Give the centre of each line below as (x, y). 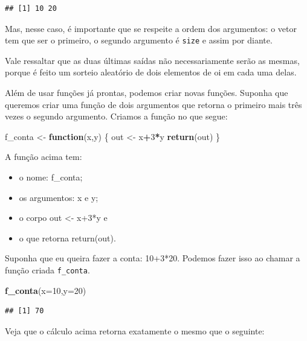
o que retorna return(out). (67, 237)
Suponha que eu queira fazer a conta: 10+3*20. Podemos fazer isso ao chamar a (153, 258)
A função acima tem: (44, 157)
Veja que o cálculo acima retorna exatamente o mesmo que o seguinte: (135, 330)
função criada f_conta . (47, 269)
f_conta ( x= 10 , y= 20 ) (46, 290)
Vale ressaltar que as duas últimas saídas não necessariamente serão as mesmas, (152, 60)
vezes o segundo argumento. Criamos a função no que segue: (116, 116)
